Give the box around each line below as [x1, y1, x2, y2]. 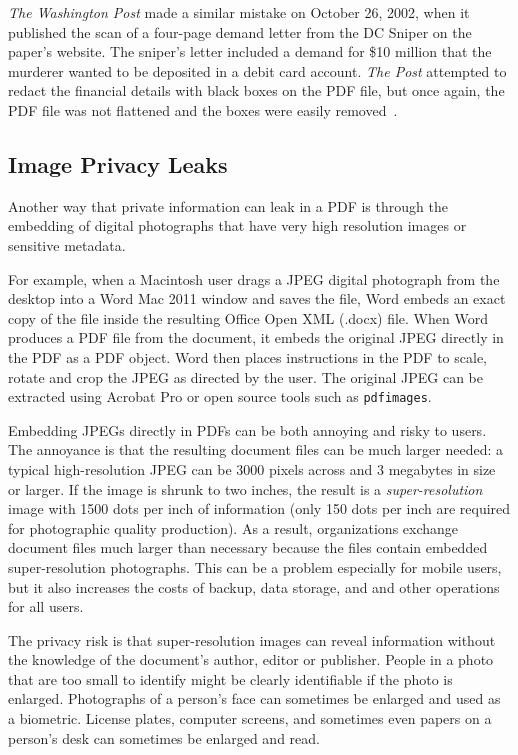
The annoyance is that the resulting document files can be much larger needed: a [8, 439, 503, 460]
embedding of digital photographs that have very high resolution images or [8, 215, 467, 236]
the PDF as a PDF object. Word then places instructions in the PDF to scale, [8, 346, 487, 367]
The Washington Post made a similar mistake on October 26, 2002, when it [8, 2, 470, 22]
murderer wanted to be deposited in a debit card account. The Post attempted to [8, 60, 507, 81]
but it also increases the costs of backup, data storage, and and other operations [8, 576, 500, 597]
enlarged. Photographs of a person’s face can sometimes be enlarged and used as [8, 688, 501, 709]
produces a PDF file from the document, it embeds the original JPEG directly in [8, 327, 504, 348]
